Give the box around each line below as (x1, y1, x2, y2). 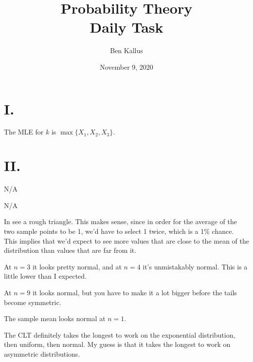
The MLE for (4, 127, 44, 137)
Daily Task (90, 17, 163, 37)
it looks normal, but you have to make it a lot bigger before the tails (32, 287, 237, 297)
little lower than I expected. (4, 271, 87, 281)
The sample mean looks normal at (4, 313, 106, 324)
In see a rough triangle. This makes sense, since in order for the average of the (4, 216, 237, 227)
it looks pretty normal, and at (32, 261, 122, 271)
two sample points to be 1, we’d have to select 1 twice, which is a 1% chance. (4, 226, 234, 236)
